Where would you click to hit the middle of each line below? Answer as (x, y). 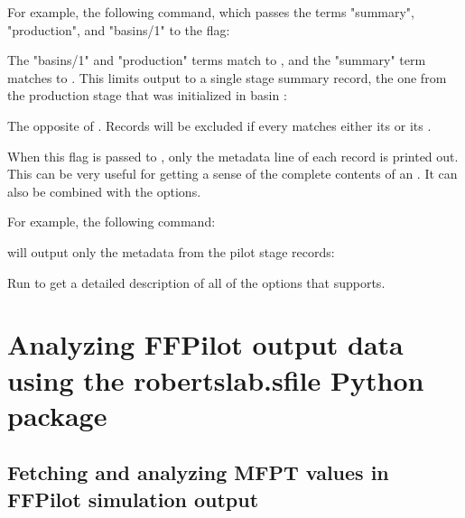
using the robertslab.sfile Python (216, 379)
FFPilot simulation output (133, 499)
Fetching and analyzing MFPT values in (198, 472)
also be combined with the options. (104, 191)
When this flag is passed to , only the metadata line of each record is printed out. (233, 156)
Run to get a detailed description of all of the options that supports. (196, 282)
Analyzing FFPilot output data (205, 344)
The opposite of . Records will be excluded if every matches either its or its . (219, 125)
